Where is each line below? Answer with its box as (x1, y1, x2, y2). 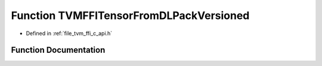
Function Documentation (11, 45, 106, 55)
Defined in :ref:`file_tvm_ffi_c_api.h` (26, 30, 113, 37)
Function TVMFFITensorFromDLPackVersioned (11, 9, 250, 22)
